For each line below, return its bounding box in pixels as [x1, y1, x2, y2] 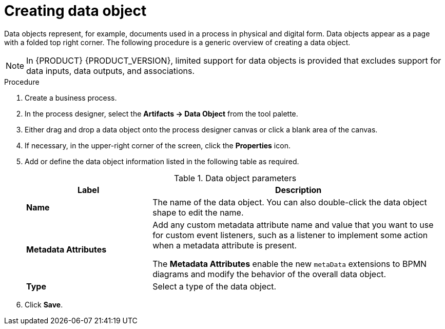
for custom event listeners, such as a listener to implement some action [152, 229, 428, 240]
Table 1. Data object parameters [173, 172, 297, 183]
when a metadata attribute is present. [152, 240, 297, 250]
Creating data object [4, 2, 147, 20]
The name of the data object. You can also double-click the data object [152, 197, 427, 207]
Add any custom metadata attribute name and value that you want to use [152, 219, 434, 230]
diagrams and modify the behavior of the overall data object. [152, 268, 386, 279]
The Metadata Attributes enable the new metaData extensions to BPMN [152, 258, 427, 269]
